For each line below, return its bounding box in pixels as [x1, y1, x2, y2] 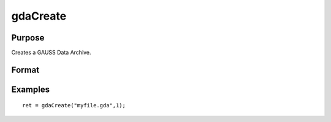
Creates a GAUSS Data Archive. [11, 49, 91, 56]
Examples [11, 84, 50, 94]
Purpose [11, 32, 45, 43]
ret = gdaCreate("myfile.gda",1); [22, 102, 126, 109]
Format [11, 64, 40, 75]
